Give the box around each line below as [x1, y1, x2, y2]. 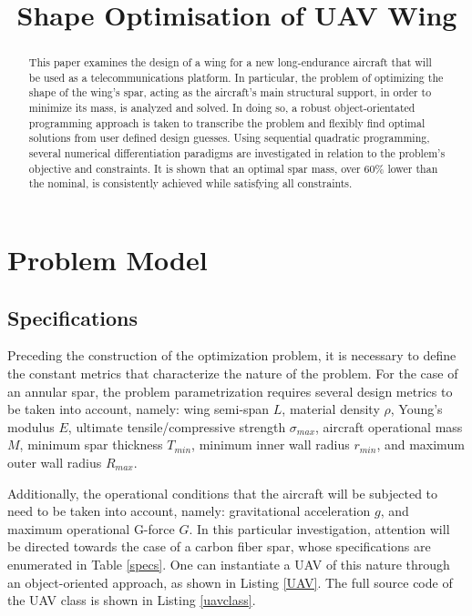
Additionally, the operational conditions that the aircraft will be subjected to [7, 483, 438, 502]
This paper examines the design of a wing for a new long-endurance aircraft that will [28, 55, 432, 70]
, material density [282, 399, 380, 419]
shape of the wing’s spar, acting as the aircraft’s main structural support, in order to [28, 85, 432, 100]
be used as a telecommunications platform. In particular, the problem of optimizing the [28, 69, 444, 85]
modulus [7, 417, 55, 436]
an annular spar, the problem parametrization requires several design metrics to [7, 381, 453, 400]
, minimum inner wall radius [191, 435, 350, 454]
